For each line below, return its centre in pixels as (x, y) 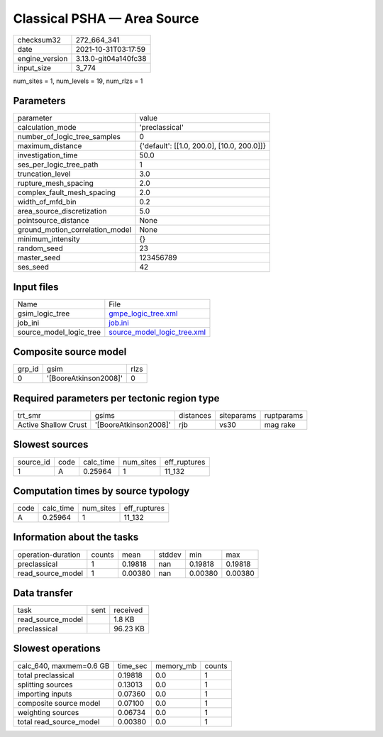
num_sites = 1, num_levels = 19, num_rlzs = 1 (78, 81)
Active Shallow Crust (52, 425)
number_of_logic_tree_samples (69, 137)
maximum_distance (50, 146)
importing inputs (45, 694)
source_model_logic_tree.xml (157, 332)
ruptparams (284, 415)
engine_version (43, 58)
